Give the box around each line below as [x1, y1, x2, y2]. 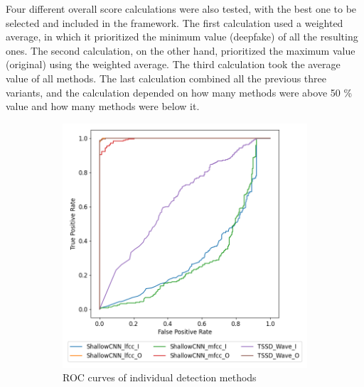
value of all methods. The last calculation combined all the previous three [6, 70, 327, 85]
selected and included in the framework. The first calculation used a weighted [6, 15, 343, 30]
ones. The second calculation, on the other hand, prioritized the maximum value [6, 43, 355, 58]
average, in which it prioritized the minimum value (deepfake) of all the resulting [6, 29, 358, 44]
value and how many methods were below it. [6, 99, 200, 114]
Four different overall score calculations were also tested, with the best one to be [6, 1, 357, 16]
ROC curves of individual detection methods [63, 370, 257, 385]
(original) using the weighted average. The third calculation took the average [6, 57, 341, 72]
